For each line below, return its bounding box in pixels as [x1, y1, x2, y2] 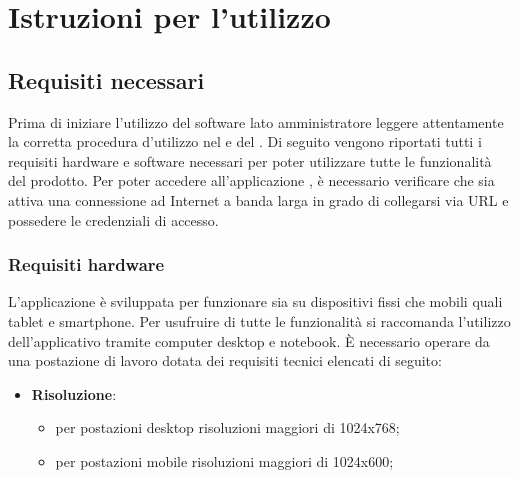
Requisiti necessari [8, 64, 205, 95]
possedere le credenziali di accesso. [8, 209, 219, 230]
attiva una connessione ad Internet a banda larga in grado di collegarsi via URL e [8, 189, 509, 210]
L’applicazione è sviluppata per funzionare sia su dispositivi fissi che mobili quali [8, 291, 503, 312]
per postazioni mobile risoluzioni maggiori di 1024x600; [55, 450, 394, 471]
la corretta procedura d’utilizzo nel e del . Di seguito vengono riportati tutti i [8, 131, 482, 152]
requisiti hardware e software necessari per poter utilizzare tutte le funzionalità [8, 150, 492, 171]
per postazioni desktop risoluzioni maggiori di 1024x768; [55, 417, 400, 438]
